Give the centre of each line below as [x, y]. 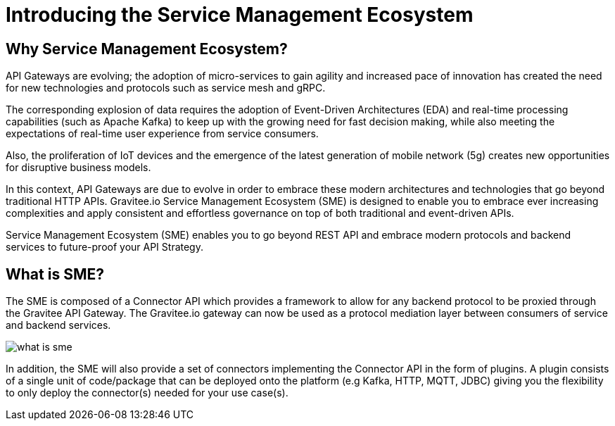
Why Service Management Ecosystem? [147, 49]
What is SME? [55, 274]
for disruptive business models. [78, 168]
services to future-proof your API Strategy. [104, 247]
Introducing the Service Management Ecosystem [240, 15]
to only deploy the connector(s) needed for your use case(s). [147, 393]
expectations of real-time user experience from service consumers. [162, 134]
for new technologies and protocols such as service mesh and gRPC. [166, 88]
